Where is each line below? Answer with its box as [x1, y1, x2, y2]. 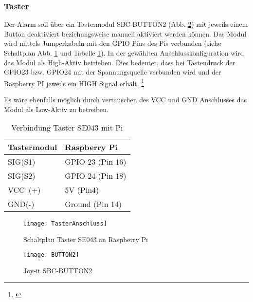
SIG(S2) [8, 170, 36, 182]
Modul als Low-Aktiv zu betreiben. [4, 104, 108, 114]
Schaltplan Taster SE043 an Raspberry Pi [23, 234, 148, 244]
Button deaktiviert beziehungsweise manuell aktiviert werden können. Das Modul [4, 28, 247, 38]
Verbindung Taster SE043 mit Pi [11, 122, 123, 133]
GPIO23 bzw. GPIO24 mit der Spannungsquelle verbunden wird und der [4, 67, 221, 77]
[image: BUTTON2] [23, 251, 79, 259]
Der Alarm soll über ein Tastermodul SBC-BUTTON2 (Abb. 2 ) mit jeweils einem [4, 19, 248, 29]
